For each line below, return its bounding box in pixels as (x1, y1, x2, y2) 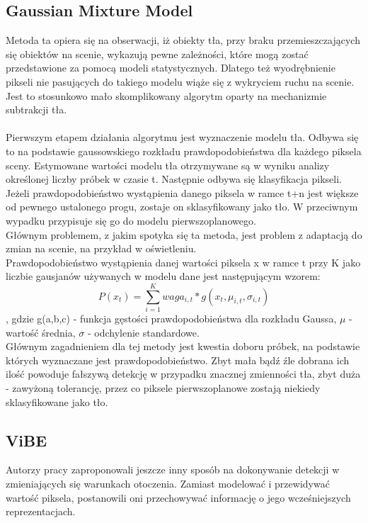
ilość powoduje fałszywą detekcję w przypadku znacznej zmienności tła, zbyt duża (6, 366, 361, 381)
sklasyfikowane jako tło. (6, 394, 108, 409)
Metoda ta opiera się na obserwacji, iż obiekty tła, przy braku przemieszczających (6, 33, 360, 47)
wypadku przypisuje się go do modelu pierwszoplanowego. (6, 213, 256, 227)
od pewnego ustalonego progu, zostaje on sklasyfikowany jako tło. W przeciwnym (6, 199, 358, 214)
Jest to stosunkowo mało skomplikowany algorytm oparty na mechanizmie (6, 88, 327, 103)
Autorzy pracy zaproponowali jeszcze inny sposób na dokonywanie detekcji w (6, 462, 340, 477)
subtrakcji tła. (6, 102, 67, 117)
